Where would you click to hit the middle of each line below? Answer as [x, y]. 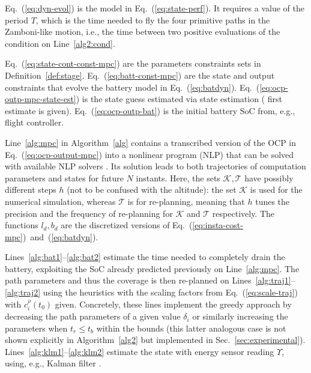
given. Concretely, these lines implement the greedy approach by [173, 304]
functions [22, 225]
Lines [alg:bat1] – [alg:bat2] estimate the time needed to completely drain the [145, 257]
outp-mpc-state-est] [41, 99]
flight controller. [35, 122]
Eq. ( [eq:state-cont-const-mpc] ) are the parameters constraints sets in [133, 63]
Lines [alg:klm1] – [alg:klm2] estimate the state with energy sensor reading [140, 351]
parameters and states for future [64, 177]
